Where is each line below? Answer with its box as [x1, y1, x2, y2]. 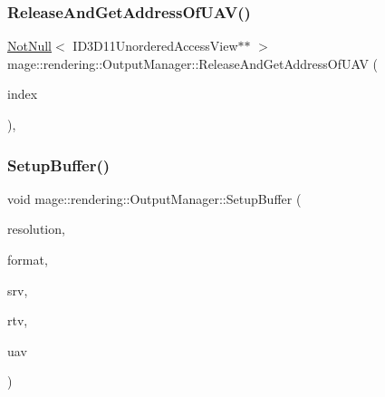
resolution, [7, 219, 65, 238]
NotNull [7, 36, 53, 55]
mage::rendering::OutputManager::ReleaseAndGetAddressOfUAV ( [7, 53, 379, 73]
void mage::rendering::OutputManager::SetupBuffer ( [7, 189, 302, 208]
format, [7, 250, 48, 268]
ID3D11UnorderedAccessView [72, 36, 238, 55]
